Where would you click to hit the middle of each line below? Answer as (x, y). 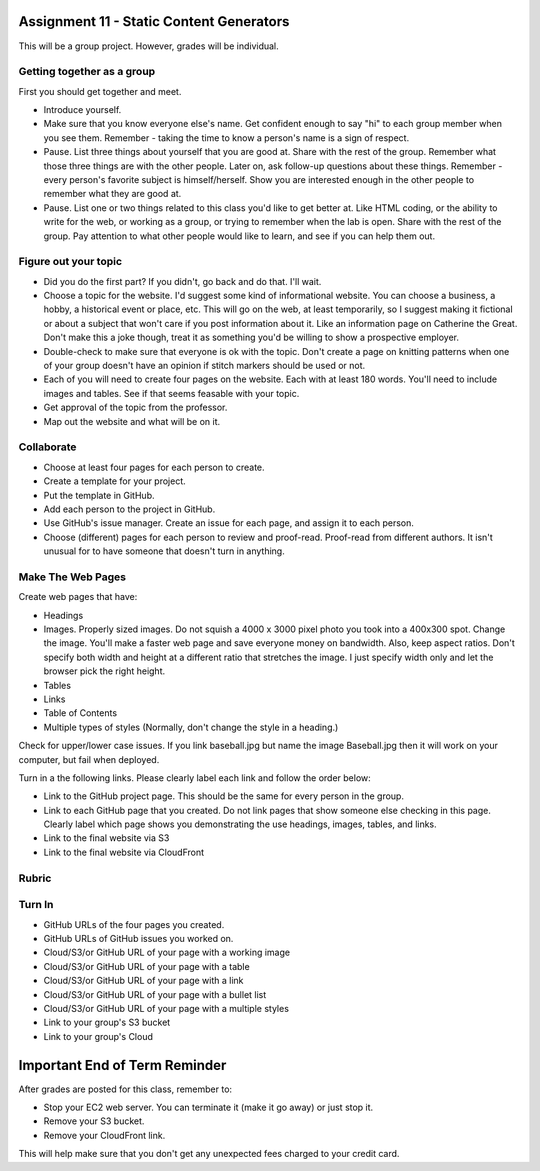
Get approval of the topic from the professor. (135, 407)
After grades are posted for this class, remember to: (125, 1089)
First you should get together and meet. (100, 91)
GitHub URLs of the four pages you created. (134, 924)
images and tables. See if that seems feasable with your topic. (171, 393)
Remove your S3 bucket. (94, 1121)
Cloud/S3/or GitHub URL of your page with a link (143, 981)
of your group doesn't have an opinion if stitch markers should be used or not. (204, 366)
